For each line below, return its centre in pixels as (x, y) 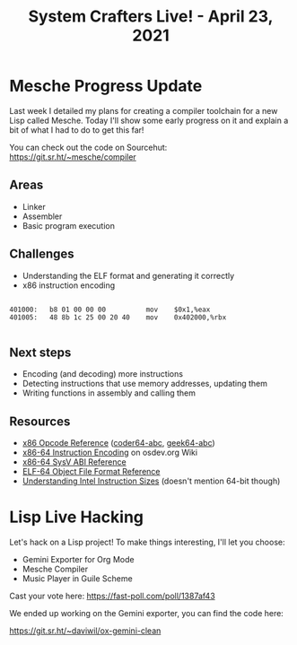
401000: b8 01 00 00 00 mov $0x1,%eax (110, 309)
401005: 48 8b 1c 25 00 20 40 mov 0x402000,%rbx (118, 317)
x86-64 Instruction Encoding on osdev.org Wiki (110, 453)
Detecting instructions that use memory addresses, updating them (144, 384)
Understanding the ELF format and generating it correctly (128, 275)
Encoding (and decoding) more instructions (103, 374)
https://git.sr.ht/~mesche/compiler (73, 157)
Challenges (42, 254)
